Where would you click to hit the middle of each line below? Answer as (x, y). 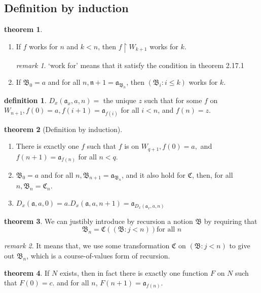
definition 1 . (25, 100)
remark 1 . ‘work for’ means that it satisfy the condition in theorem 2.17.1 (130, 65)
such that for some (173, 100)
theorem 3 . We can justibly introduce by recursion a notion (99, 221)
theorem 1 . (23, 29)
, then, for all (212, 174)
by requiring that (231, 221)
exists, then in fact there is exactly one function (134, 272)
